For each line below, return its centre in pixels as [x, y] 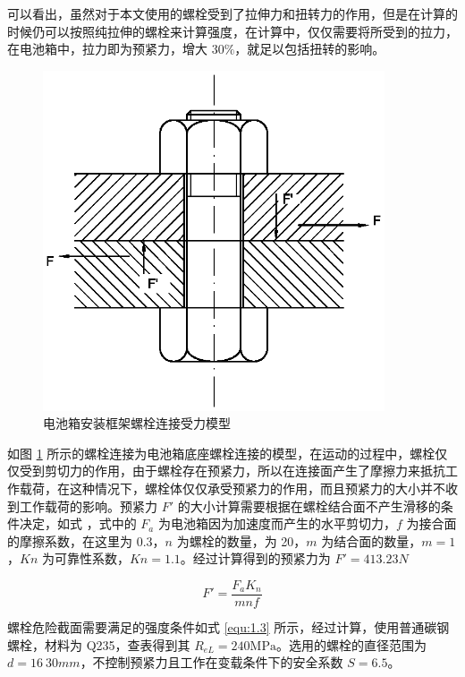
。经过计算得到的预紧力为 [255, 558]
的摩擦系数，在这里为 [70, 540]
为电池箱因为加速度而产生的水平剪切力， [277, 523]
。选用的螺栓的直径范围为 [351, 644]
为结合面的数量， [372, 540]
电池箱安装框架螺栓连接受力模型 [137, 423]
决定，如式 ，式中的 [78, 523]
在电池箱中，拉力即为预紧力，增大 [107, 49]
